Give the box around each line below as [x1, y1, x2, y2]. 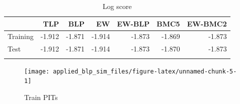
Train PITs [24, 91, 58, 102]
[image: [24, 67, 50, 75]
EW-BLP [117, 18, 150, 28]
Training [8, 31, 34, 41]
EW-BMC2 [187, 18, 227, 28]
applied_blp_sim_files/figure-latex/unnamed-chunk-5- [53, 67, 237, 75]
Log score [102, 1, 132, 11]
